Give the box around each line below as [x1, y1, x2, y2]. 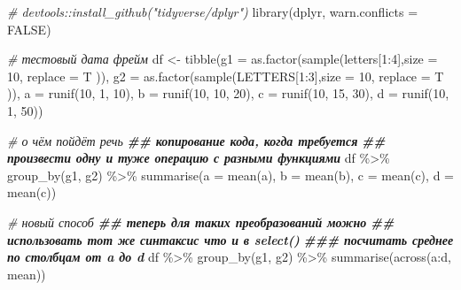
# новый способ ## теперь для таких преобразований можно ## [7, 212, 395, 231]
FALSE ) [7, 19, 51, 38]
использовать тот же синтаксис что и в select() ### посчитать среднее [7, 230, 454, 248]
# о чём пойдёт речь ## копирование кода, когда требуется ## [7, 131, 386, 149]
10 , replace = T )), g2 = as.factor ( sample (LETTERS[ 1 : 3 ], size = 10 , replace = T [7, 66, 444, 85]
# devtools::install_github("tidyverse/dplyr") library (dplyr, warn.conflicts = [7, 3, 418, 20]
